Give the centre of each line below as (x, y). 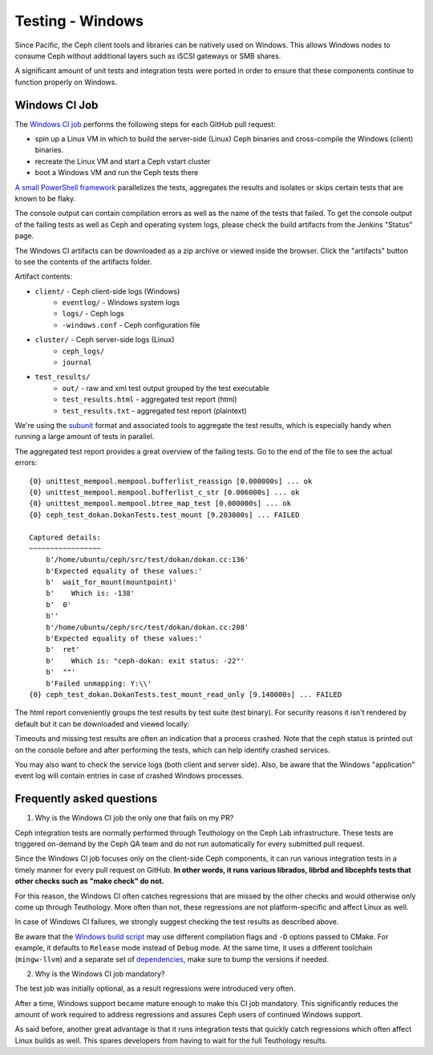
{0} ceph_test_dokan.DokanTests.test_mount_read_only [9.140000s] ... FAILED (186, 694)
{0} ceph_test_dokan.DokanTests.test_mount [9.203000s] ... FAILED (164, 515)
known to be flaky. (45, 198)
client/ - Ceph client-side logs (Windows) (107, 291)
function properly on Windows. (66, 82)
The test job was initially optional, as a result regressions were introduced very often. (155, 988)
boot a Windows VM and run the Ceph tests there (117, 173)
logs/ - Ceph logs (93, 314)
